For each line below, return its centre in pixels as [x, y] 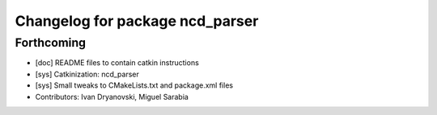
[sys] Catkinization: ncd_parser [87, 74]
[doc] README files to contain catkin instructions [117, 63]
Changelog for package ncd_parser [137, 21]
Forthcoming [51, 43]
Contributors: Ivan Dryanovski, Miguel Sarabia [112, 97]
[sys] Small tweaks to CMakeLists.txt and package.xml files [134, 85]
